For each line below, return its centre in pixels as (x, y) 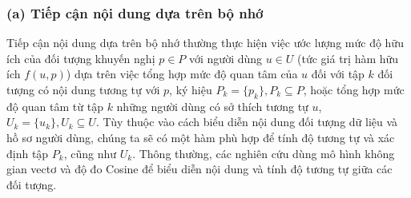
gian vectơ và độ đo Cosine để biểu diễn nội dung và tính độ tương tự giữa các (199, 169)
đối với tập (338, 74)
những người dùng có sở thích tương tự (212, 106)
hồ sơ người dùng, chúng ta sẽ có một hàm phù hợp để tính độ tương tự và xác (201, 137)
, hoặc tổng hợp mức (354, 89)
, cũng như (90, 153)
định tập (28, 153)
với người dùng (226, 58)
